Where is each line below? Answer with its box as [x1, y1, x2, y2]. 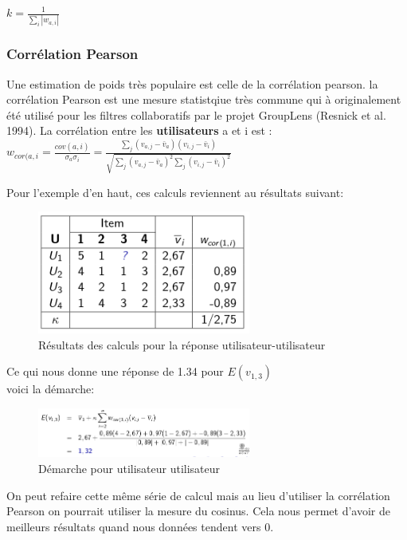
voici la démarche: [6, 380, 95, 397]
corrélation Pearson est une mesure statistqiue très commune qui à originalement [6, 91, 401, 108]
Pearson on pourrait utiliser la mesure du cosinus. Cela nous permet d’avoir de [6, 503, 390, 519]
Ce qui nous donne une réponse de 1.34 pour [6, 363, 224, 380]
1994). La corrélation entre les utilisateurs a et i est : [6, 122, 272, 139]
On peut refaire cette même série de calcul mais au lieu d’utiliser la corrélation [6, 487, 390, 503]
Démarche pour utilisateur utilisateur [38, 460, 221, 477]
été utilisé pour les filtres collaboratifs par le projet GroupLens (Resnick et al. [6, 106, 386, 123]
